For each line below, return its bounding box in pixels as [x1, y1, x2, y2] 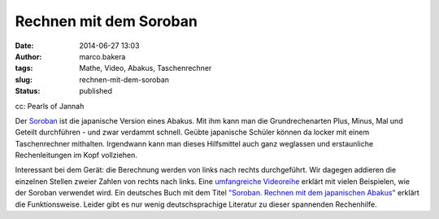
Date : [15, 41, 34, 50]
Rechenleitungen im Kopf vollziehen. [15, 151, 138, 160]
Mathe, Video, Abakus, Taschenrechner [79, 64, 212, 73]
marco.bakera [79, 51, 126, 61]
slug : [15, 74, 33, 85]
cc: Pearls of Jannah [15, 101, 85, 111]
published [79, 86, 113, 96]
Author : [15, 51, 42, 61]
